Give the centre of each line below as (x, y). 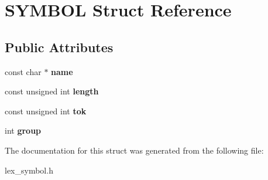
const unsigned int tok (46, 111)
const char (23, 71)
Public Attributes (59, 47)
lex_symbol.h (29, 170)
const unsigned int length (52, 91)
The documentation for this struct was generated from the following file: (134, 150)
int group (23, 130)
